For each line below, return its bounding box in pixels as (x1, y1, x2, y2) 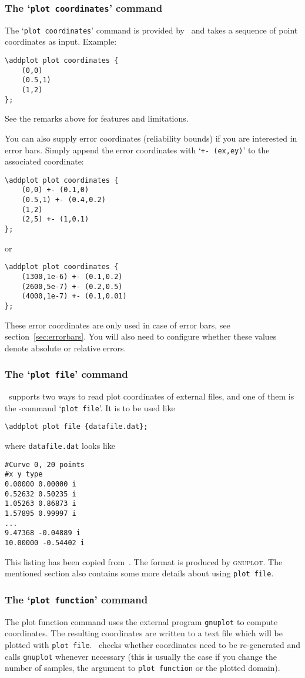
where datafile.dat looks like (5, 439, 115, 452)
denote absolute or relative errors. (5, 341, 126, 354)
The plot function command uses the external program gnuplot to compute (5, 615, 278, 627)
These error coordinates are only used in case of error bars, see (5, 318, 230, 331)
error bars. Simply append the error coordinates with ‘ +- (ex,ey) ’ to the (5, 143, 270, 156)
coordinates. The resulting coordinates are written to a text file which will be (5, 627, 283, 639)
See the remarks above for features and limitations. (5, 112, 189, 125)
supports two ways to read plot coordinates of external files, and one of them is (8, 390, 294, 402)
